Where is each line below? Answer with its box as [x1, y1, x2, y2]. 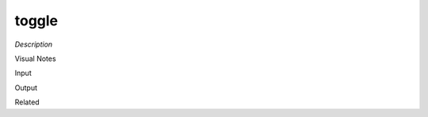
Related [14, 97, 40, 107]
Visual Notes [14, 54, 56, 63]
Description [14, 40, 53, 49]
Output [14, 83, 37, 92]
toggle [14, 12, 59, 29]
